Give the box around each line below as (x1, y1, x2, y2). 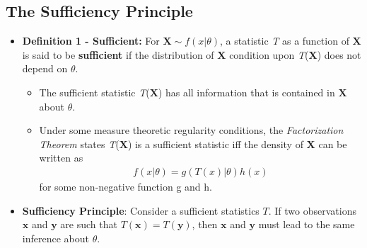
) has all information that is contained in (158, 84, 335, 99)
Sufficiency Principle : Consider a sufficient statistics (22, 203, 260, 218)
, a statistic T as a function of (220, 33, 349, 48)
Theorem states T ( (39, 136, 120, 151)
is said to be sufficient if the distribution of (22, 47, 214, 62)
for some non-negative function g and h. (39, 179, 212, 193)
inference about (22, 230, 89, 245)
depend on (22, 61, 68, 76)
